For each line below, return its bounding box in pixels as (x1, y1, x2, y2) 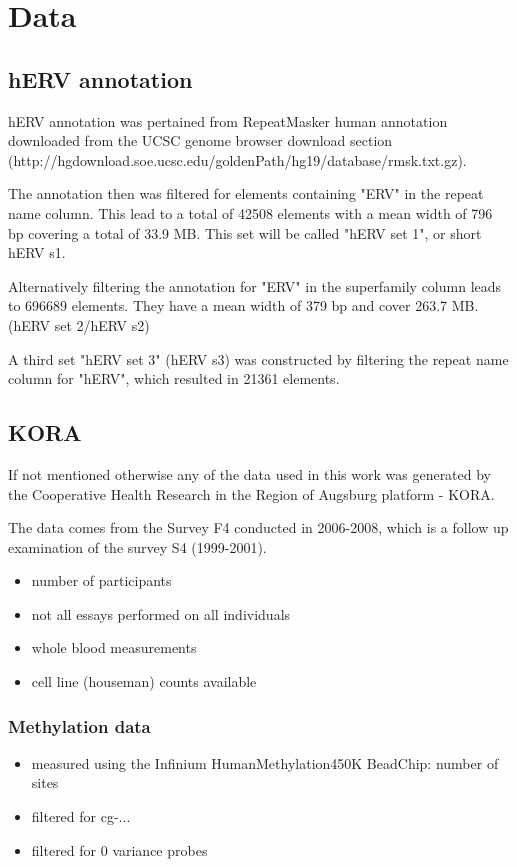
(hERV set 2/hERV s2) (8, 314, 150, 335)
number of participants (31, 570, 172, 591)
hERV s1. (8, 242, 66, 263)
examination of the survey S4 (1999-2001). (8, 536, 267, 557)
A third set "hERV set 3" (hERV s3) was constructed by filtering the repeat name (8, 348, 509, 369)
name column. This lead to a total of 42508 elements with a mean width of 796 (8, 202, 493, 223)
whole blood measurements (31, 637, 197, 658)
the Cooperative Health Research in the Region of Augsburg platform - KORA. (8, 483, 495, 504)
